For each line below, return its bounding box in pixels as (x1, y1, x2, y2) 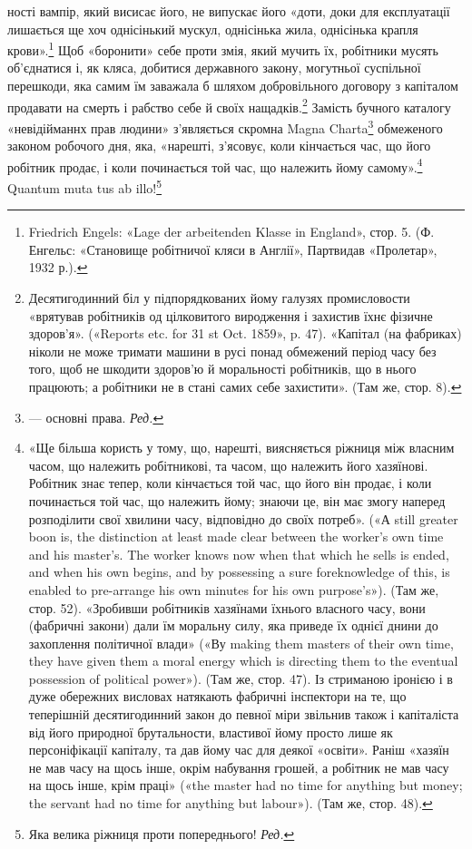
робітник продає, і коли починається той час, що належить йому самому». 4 (7, 154, 423, 176)
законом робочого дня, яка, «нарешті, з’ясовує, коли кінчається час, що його (7, 136, 431, 155)
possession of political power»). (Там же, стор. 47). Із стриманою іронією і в (28, 668, 453, 688)
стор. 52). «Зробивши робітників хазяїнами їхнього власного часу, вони (28, 598, 426, 617)
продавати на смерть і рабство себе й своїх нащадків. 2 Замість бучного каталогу (7, 94, 451, 116)
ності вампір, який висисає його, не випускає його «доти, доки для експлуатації (7, 2, 450, 20)
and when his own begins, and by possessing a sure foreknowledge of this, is (28, 562, 450, 581)
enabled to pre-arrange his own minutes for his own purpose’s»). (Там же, (28, 580, 439, 599)
